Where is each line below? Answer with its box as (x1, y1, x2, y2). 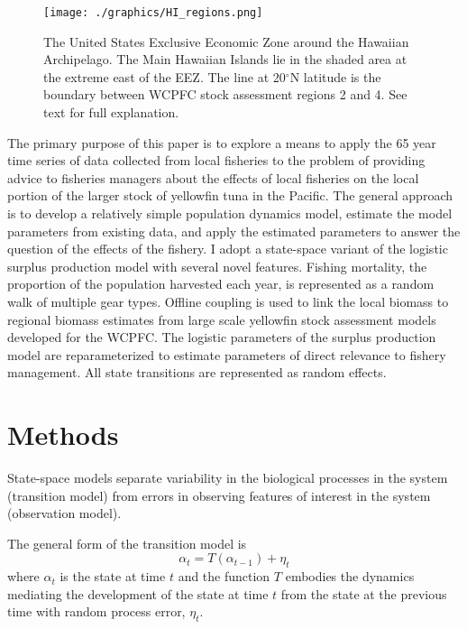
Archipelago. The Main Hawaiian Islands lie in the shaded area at (43, 50, 407, 69)
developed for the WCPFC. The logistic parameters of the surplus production (7, 328, 436, 347)
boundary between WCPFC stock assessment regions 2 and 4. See (43, 85, 407, 104)
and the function (178, 567, 270, 586)
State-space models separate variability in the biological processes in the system (7, 468, 448, 487)
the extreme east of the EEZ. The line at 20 (43, 67, 286, 86)
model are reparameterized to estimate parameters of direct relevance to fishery (7, 345, 446, 364)
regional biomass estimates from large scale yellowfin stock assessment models (7, 310, 436, 328)
